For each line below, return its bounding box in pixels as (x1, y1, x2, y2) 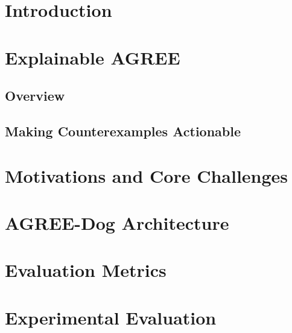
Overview (5, 86, 65, 105)
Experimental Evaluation (5, 305, 217, 329)
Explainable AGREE (5, 45, 180, 69)
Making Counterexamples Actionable (5, 121, 241, 140)
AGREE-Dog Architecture (5, 210, 229, 235)
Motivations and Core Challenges (5, 163, 288, 188)
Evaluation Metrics (5, 258, 167, 282)
